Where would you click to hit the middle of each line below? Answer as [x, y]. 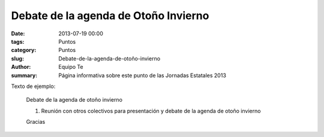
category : [24, 50]
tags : [18, 41]
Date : [18, 34]
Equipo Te [71, 67]
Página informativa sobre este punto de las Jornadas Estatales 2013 [142, 75]
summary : [24, 75]
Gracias [36, 122]
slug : [17, 58]
